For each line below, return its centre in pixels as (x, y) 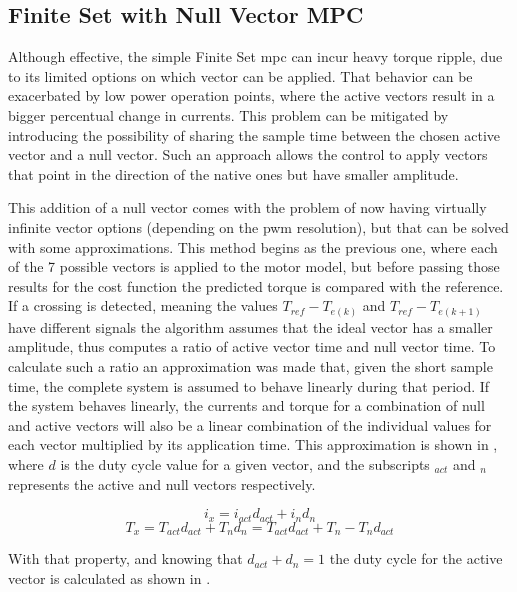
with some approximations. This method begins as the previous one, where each (253, 246)
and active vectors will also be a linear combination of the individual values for (250, 424)
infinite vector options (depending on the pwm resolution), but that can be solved (258, 226)
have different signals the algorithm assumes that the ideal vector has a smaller (250, 326)
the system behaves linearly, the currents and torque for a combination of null (246, 405)
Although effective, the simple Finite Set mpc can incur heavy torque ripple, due (255, 56)
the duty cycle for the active (416, 558)
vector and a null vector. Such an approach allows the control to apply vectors (248, 154)
